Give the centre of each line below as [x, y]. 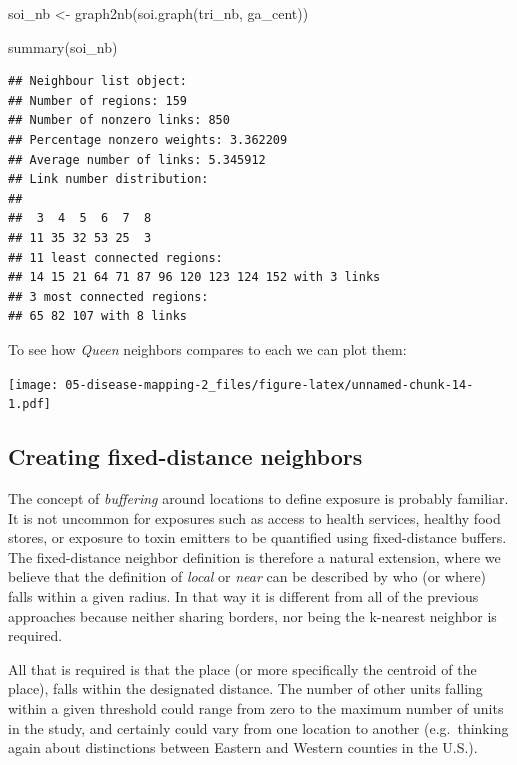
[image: [33, 384]
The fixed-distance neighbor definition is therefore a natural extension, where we [254, 556]
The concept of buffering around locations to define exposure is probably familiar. [258, 498]
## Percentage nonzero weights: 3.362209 [148, 139]
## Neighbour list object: [97, 81]
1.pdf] [29, 404]
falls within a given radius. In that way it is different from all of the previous [243, 595]
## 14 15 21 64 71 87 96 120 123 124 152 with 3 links [194, 277]
